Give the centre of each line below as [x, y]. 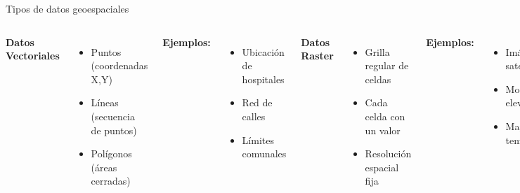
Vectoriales [33, 56]
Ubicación [263, 51]
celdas [378, 79]
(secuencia [113, 116]
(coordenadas [119, 65]
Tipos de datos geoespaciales [67, 8]
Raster [317, 56]
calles [254, 116]
